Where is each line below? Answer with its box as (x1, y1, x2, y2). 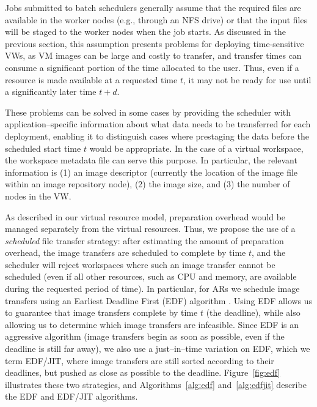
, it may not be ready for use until (183, 73, 312, 86)
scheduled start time (5, 141, 81, 154)
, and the (252, 246, 286, 259)
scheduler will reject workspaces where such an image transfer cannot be (5, 258, 275, 271)
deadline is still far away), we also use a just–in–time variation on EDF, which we (5, 342, 310, 355)
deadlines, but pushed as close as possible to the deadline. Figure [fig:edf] (5, 366, 280, 379)
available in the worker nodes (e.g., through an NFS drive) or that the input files (5, 13, 308, 26)
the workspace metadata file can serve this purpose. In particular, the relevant (5, 154, 297, 166)
